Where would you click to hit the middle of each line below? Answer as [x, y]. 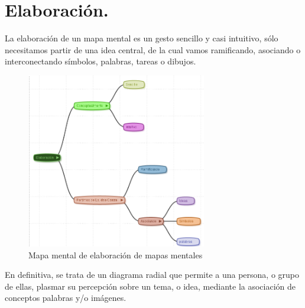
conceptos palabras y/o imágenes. [66, 298]
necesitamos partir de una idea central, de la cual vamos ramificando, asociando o [153, 49]
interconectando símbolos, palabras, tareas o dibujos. [100, 61]
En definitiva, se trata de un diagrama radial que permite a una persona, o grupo [152, 275]
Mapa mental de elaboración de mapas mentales [116, 254]
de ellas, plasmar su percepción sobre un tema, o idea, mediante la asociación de [150, 286]
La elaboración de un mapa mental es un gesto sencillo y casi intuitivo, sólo [142, 38]
